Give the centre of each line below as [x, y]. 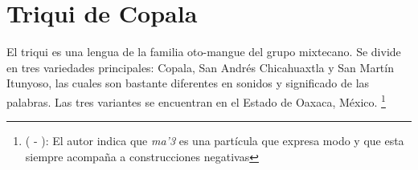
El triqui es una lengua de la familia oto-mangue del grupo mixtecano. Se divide [204, 52]
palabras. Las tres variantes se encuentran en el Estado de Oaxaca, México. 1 [196, 100]
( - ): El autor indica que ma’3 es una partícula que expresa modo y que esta [215, 141]
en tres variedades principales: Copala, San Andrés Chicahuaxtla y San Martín [200, 67]
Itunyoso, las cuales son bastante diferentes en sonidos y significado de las [188, 83]
